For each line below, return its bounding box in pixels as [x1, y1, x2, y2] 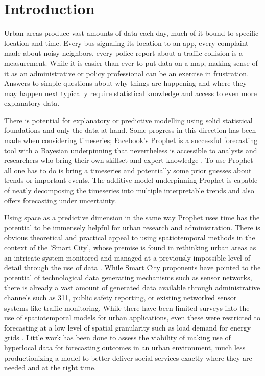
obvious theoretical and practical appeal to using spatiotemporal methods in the [4, 232, 255, 243]
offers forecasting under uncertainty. [4, 195, 116, 205]
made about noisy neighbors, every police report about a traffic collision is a [4, 48, 243, 58]
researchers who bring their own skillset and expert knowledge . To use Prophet [4, 155, 253, 166]
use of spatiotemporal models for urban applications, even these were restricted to [4, 312, 260, 323]
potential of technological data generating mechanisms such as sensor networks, [4, 272, 252, 283]
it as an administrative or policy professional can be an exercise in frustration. [4, 67, 249, 78]
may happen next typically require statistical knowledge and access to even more [4, 87, 257, 98]
